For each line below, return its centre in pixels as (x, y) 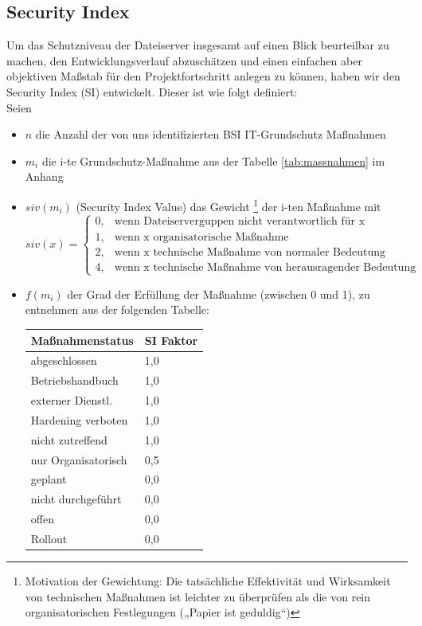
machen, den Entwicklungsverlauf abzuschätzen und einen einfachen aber (184, 60)
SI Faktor (171, 340)
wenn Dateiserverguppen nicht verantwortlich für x (240, 222)
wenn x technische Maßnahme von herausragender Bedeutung (265, 267)
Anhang (44, 176)
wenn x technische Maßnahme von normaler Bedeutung (250, 252)
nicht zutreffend (69, 439)
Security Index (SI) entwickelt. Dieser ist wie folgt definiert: (152, 91)
